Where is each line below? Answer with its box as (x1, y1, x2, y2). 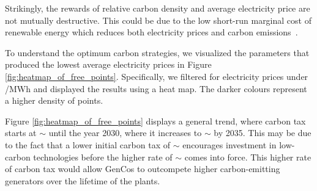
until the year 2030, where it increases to (48, 126, 202, 139)
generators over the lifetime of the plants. (5, 174, 160, 187)
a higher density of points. (5, 94, 103, 107)
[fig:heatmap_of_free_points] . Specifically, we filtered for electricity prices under (5, 70, 308, 82)
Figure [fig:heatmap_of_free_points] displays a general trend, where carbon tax (5, 114, 306, 127)
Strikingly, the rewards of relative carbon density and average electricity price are (5, 2, 310, 14)
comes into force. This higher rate (184, 150, 311, 163)
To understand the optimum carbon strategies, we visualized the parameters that (5, 46, 310, 59)
